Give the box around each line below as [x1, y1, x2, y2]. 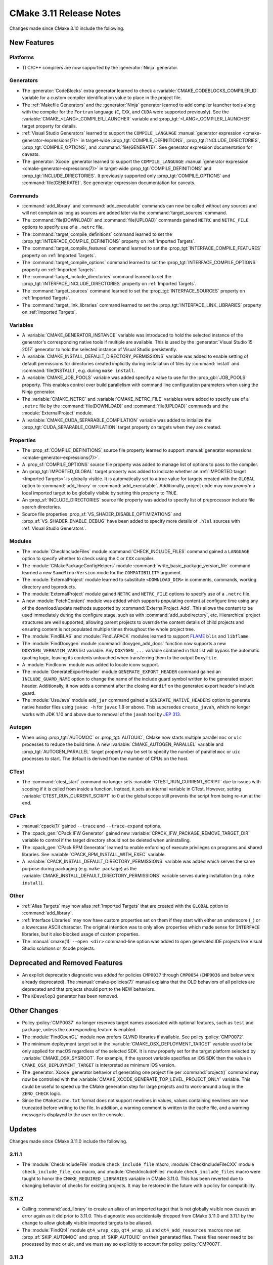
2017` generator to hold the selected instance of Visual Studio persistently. [22, 346, 177, 352]
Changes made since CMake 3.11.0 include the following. [9, 1138, 127, 1145]
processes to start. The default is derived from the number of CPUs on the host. [22, 755, 189, 762]
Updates [9, 1125, 37, 1133]
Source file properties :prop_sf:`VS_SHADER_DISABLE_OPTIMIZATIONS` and [22, 511, 181, 517]
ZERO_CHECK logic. [22, 1090, 62, 1097]
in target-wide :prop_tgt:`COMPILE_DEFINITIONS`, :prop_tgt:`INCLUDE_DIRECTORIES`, [80, 137, 260, 143]
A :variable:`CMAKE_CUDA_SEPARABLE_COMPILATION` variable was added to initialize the [22, 417, 212, 423]
